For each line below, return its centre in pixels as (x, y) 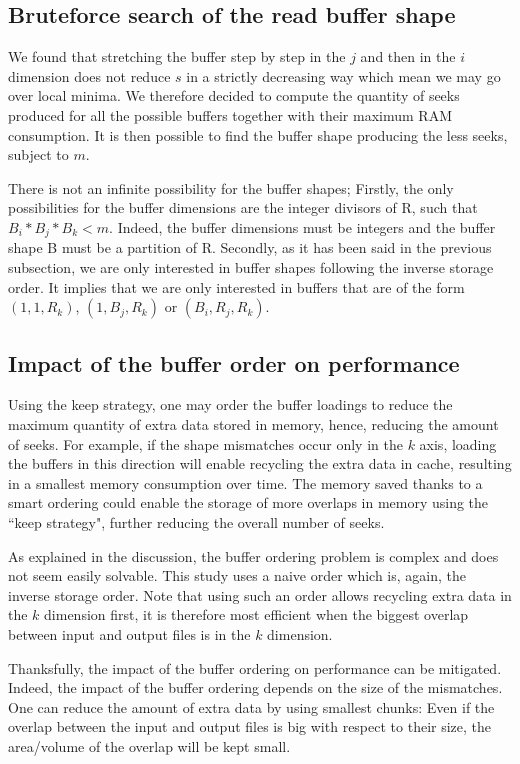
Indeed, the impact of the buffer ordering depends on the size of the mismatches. (255, 687)
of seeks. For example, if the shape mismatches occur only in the (205, 443)
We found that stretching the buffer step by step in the (177, 56)
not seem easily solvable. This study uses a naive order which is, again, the (237, 575)
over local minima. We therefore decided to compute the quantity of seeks (234, 95)
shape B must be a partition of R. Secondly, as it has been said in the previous (250, 247)
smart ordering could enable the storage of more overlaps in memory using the (248, 502)
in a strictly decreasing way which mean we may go (343, 75)
